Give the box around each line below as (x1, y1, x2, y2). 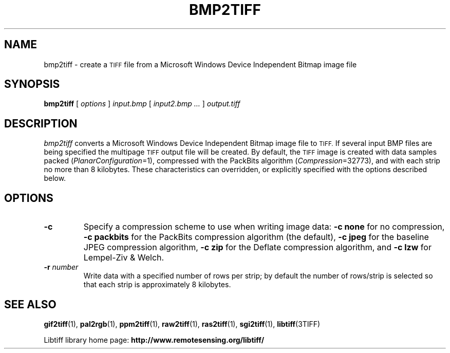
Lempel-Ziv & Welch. (83, 252, 164, 263)
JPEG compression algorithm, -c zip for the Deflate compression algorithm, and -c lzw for (83, 242, 432, 253)
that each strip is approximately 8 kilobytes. (83, 280, 231, 289)
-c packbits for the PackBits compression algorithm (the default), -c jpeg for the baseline (83, 232, 429, 243)
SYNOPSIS (4, 78, 60, 91)
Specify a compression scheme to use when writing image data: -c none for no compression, (83, 221, 445, 232)
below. (44, 174, 66, 183)
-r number (44, 263, 79, 272)
